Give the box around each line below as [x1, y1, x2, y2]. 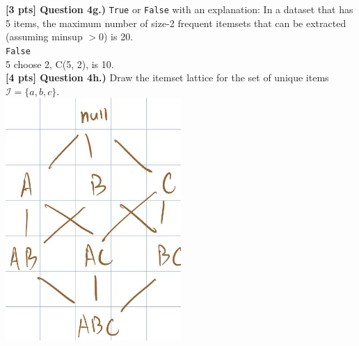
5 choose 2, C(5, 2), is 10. [6, 56, 114, 71]
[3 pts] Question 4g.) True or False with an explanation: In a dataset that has [6, 2, 353, 16]
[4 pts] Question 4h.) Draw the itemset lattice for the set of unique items [6, 70, 329, 85]
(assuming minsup [6, 29, 83, 44]
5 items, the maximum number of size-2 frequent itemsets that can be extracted [6, 15, 346, 30]
